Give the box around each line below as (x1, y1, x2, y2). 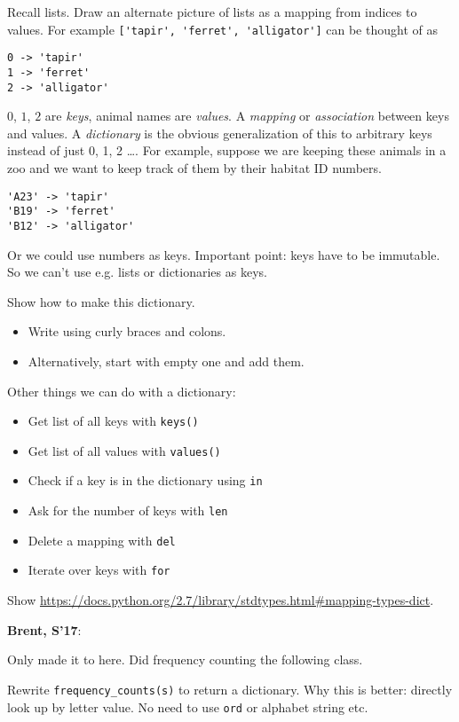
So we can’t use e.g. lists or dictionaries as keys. (7, 263, 267, 281)
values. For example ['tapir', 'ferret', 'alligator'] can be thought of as (7, 20, 438, 38)
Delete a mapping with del (28, 530, 176, 549)
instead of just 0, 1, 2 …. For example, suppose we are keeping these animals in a (7, 141, 447, 160)
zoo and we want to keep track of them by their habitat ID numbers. (7, 159, 382, 177)
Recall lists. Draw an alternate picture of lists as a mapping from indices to (7, 3, 417, 20)
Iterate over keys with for (28, 561, 170, 579)
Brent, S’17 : (7, 620, 82, 639)
